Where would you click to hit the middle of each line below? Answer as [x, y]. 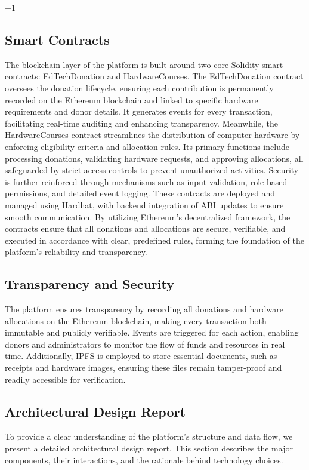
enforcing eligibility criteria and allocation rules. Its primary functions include [147, 146]
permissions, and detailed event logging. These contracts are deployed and [140, 193]
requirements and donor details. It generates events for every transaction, [139, 111]
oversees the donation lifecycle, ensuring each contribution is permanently [139, 87]
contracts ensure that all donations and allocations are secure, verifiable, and [145, 228]
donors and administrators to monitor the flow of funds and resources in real [145, 344]
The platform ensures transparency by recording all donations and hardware [144, 309]
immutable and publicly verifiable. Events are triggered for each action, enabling [152, 332]
